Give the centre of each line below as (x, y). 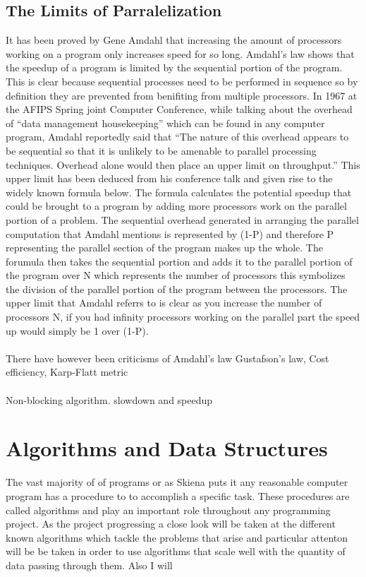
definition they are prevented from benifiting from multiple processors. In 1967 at (182, 95)
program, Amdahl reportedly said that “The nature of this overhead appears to (177, 137)
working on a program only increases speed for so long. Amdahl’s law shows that (180, 53)
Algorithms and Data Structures (167, 448)
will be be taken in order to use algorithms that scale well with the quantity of (176, 551)
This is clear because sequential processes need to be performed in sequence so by (182, 81)
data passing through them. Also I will (89, 565)
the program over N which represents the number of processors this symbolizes (176, 275)
